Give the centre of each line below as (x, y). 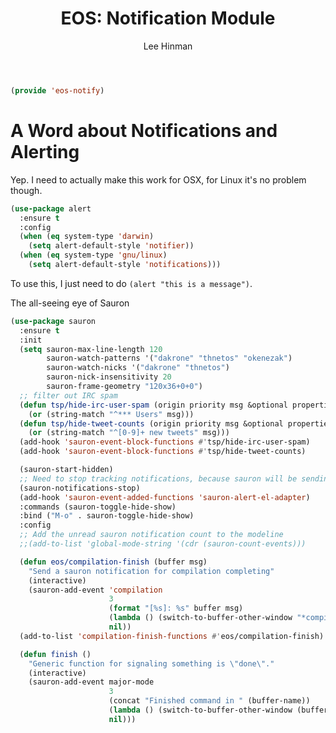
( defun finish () (55, 654)
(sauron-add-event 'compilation (95, 590)
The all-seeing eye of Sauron (70, 303)
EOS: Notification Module (168, 18)
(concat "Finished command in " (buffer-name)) (209, 701)
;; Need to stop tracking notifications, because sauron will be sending (176, 478)
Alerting (45, 152)
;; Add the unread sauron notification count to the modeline (151, 535)
